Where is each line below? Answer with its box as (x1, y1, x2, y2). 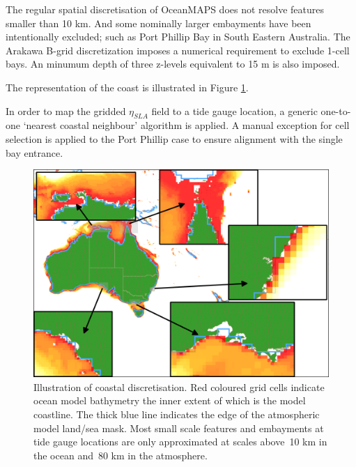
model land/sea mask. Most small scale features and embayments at (33, 420, 324, 435)
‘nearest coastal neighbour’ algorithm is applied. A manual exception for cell (23, 118, 350, 132)
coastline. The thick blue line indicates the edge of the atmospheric (33, 407, 320, 422)
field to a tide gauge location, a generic (151, 103, 318, 118)
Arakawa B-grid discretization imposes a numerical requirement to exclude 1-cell (6, 43, 350, 57)
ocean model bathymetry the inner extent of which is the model (33, 393, 306, 408)
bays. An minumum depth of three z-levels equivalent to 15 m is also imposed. (6, 56, 340, 71)
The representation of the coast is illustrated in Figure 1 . (6, 79, 249, 94)
